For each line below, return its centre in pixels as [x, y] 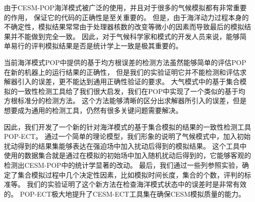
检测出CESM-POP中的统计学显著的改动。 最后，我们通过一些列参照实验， [123, 165]
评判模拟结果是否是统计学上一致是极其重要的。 [107, 46]
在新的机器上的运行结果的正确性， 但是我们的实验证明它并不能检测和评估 [122, 72]
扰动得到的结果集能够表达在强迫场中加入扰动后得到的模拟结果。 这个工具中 [125, 146]
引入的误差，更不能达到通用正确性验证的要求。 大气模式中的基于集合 [128, 81]
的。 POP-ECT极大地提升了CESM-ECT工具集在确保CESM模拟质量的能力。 [125, 193]
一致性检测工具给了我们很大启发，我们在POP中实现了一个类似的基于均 [131, 91]
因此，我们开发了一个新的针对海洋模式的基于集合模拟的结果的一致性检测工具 [127, 126]
